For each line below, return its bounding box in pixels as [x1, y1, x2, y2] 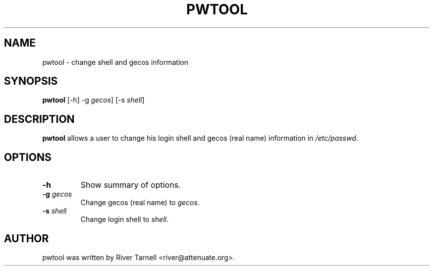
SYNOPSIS [4, 75, 58, 88]
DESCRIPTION [4, 112, 75, 125]
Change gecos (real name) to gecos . [80, 198, 200, 207]
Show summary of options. [80, 180, 181, 190]
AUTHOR [4, 232, 49, 245]
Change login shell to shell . [80, 215, 168, 224]
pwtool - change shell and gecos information [42, 57, 188, 66]
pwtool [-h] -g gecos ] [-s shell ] [42, 96, 145, 105]
